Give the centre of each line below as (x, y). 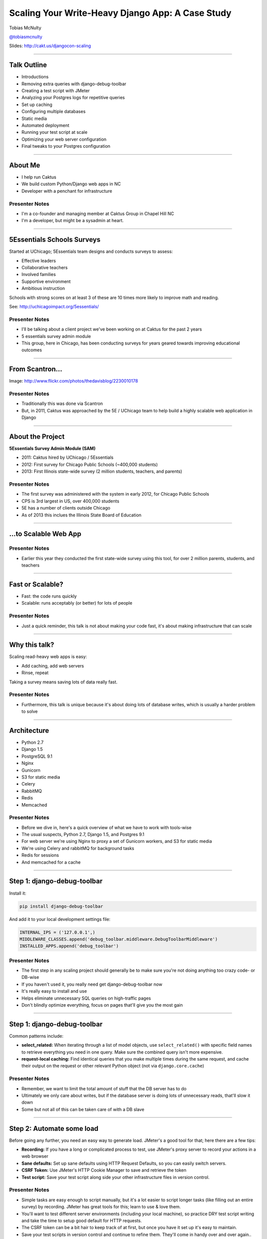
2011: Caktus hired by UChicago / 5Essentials (67, 457)
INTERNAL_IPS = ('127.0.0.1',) (58, 932)
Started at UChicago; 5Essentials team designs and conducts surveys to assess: (91, 252)
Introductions (35, 77)
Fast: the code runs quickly (49, 596)
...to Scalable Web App (45, 534)
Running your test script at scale (54, 132)
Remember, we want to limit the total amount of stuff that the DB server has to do (104, 1088)
